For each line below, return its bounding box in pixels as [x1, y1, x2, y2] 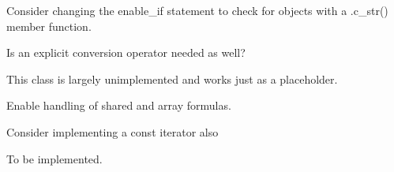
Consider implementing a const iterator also [6, 123, 219, 140]
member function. [6, 17, 92, 34]
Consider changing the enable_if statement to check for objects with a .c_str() [6, 2, 388, 18]
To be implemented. [6, 150, 103, 166]
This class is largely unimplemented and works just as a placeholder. [6, 70, 338, 87]
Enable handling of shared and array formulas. [6, 97, 231, 114]
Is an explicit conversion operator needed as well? [6, 44, 246, 61]
